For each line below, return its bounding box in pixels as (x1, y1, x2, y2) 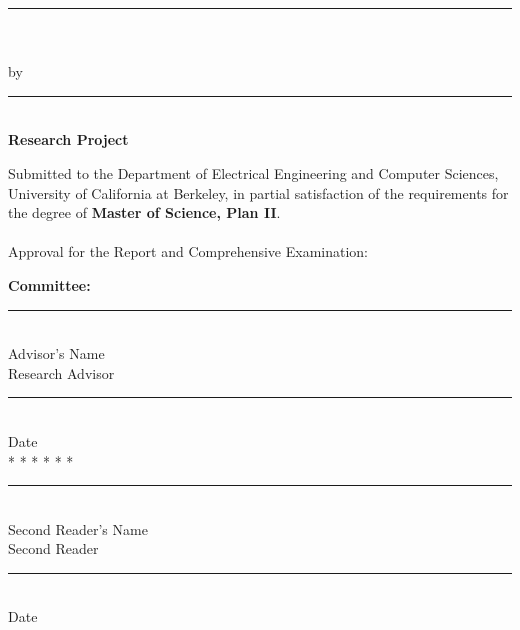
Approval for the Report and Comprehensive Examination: (8, 241, 368, 262)
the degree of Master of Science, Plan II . (8, 202, 281, 223)
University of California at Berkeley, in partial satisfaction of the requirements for (8, 182, 509, 203)
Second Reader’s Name (8, 518, 148, 539)
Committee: (8, 274, 91, 295)
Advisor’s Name (8, 343, 105, 364)
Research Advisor (8, 362, 115, 383)
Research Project (8, 129, 129, 150)
